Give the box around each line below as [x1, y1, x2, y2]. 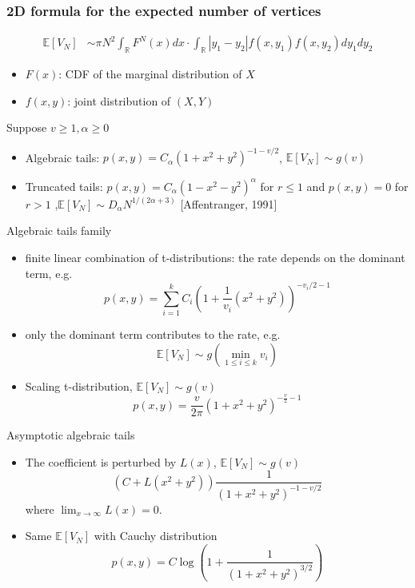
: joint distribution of [67, 92, 171, 109]
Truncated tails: [25, 177, 103, 194]
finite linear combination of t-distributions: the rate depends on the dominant [25, 249, 405, 266]
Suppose [6, 119, 47, 136]
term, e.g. [25, 264, 73, 281]
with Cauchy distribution [94, 527, 217, 544]
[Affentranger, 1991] [180, 195, 277, 212]
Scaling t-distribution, [25, 377, 133, 394]
